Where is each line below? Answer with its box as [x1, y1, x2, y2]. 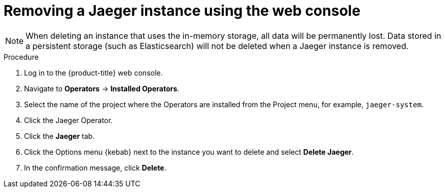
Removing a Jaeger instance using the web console [4, 2, 361, 19]
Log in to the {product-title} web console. [24, 68, 163, 77]
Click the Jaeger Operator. [24, 115, 113, 125]
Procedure [4, 52, 39, 61]
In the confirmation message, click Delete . [24, 163, 167, 172]
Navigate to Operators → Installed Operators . [24, 84, 179, 93]
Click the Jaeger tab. [24, 131, 95, 140]
